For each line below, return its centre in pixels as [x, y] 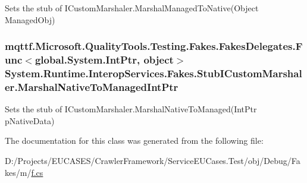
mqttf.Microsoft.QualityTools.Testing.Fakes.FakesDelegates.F [154, 46]
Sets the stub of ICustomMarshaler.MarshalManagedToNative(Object [132, 8]
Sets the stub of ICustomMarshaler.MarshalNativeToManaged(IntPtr [131, 109]
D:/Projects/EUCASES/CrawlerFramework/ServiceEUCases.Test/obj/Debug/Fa [153, 160]
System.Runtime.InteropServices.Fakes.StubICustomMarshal [153, 73]
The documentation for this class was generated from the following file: [134, 141]
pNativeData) [30, 120]
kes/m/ [18, 172]
